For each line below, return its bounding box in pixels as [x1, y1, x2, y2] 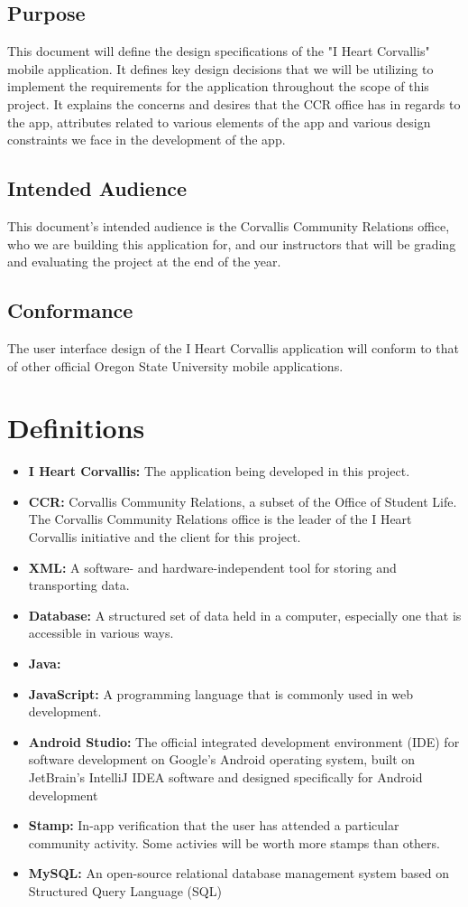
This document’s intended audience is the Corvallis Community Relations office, [7, 216, 450, 235]
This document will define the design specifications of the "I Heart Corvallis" [7, 42, 430, 61]
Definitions [7, 409, 145, 446]
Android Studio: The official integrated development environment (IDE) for [28, 732, 460, 751]
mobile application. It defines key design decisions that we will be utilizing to [7, 59, 434, 78]
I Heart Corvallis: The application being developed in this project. [28, 462, 410, 481]
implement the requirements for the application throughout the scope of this [7, 77, 429, 96]
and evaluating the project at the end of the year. [7, 252, 281, 271]
